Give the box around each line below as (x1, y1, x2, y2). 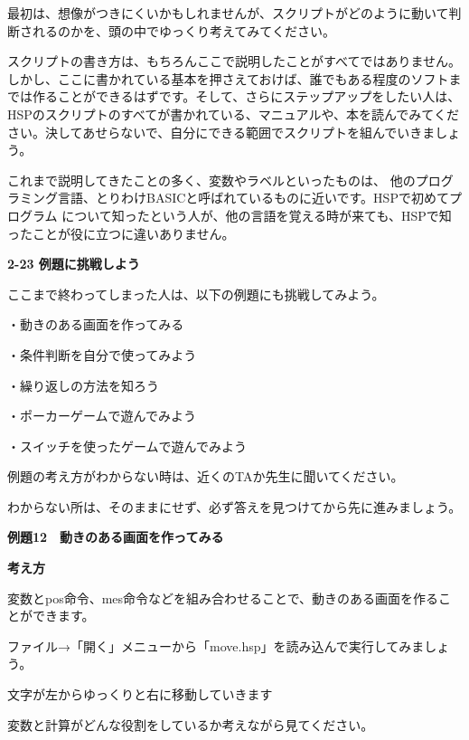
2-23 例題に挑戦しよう (7, 254, 140, 273)
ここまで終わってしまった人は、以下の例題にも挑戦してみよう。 (7, 284, 385, 303)
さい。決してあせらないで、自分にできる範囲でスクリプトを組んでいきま (7, 122, 436, 141)
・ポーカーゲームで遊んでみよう (7, 406, 196, 425)
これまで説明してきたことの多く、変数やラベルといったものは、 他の (7, 170, 416, 189)
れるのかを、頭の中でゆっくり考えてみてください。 (32, 21, 335, 40)
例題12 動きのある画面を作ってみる (7, 527, 224, 546)
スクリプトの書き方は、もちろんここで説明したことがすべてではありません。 (7, 52, 462, 71)
